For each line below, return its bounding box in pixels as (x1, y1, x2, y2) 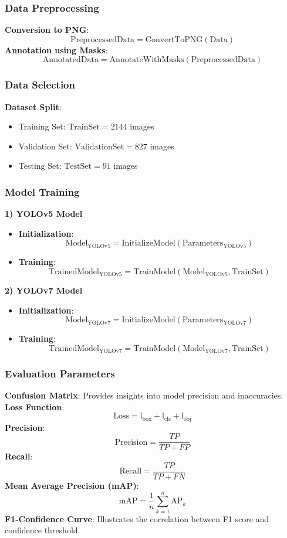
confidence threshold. (5, 524, 80, 536)
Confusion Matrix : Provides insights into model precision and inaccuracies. (5, 389, 283, 401)
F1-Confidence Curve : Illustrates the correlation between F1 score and (5, 512, 269, 525)
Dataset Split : (5, 100, 62, 113)
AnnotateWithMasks (109, 56, 184, 64)
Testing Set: (18, 159, 62, 172)
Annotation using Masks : (5, 43, 108, 56)
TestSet (64, 162, 92, 171)
